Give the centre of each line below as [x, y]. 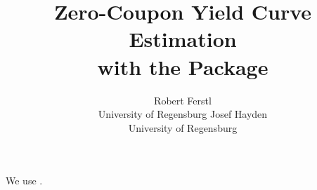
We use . [24, 181]
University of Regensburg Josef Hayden [183, 114]
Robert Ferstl [183, 100]
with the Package [183, 66]
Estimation [183, 39]
